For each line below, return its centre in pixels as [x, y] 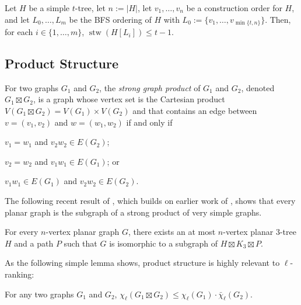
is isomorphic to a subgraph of [163, 243]
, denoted [258, 87]
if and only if [149, 122]
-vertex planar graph [83, 232]
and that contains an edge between [195, 111]
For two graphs [32, 87]
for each [19, 32]
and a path [34, 243]
